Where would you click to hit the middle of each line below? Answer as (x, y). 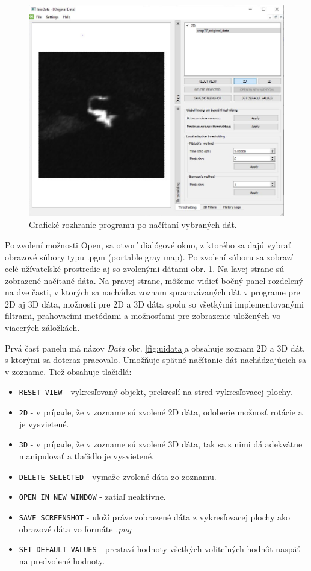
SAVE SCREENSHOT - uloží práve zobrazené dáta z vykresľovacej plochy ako (154, 516)
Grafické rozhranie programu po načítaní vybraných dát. (133, 225)
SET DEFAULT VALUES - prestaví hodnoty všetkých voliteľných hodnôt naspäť (159, 549)
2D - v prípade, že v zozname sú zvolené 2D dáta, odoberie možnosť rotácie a (161, 412)
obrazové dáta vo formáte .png (75, 528)
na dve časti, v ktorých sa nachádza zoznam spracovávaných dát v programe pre (152, 292)
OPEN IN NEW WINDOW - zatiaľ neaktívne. (92, 497)
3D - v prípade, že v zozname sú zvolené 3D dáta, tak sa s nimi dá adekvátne (161, 444)
